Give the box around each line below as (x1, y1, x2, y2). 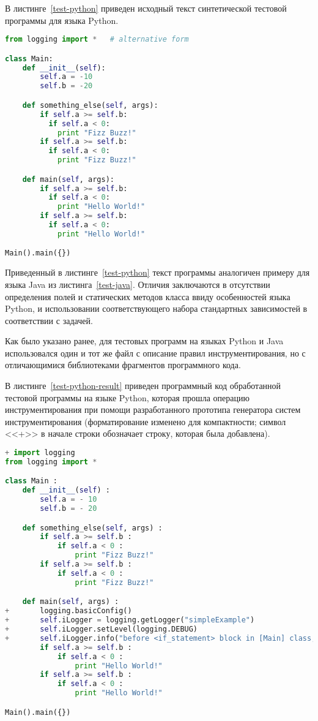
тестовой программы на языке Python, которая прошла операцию (5, 391, 250, 404)
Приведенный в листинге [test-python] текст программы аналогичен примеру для (5, 266, 310, 279)
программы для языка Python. (5, 13, 119, 26)
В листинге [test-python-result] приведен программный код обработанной (5, 379, 281, 392)
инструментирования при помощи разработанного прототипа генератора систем (5, 403, 301, 416)
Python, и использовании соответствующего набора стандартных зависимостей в (5, 302, 308, 315)
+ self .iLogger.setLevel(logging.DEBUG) (5, 625, 198, 633)
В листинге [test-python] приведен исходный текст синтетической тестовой (5, 2, 287, 14)
